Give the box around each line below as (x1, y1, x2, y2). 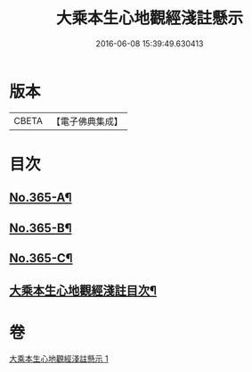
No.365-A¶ (9, 190, 72, 205)
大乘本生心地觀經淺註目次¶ (9, 283, 158, 299)
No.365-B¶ (9, 220, 72, 236)
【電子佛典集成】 (51, 115, 123, 128)
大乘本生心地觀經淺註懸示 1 (9, 353, 109, 364)
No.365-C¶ (9, 251, 73, 266)
